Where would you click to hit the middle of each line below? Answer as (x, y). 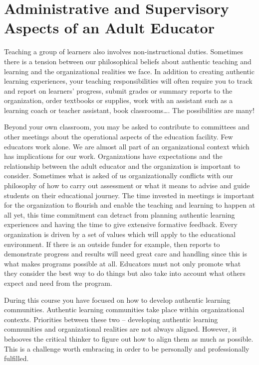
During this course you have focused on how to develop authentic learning (117, 300)
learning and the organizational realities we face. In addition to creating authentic (129, 71)
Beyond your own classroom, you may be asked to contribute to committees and (127, 127)
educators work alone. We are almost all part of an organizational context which (127, 146)
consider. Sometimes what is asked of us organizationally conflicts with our (119, 176)
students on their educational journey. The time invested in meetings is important (129, 195)
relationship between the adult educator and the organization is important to (122, 166)
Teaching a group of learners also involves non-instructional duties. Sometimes (124, 52)
